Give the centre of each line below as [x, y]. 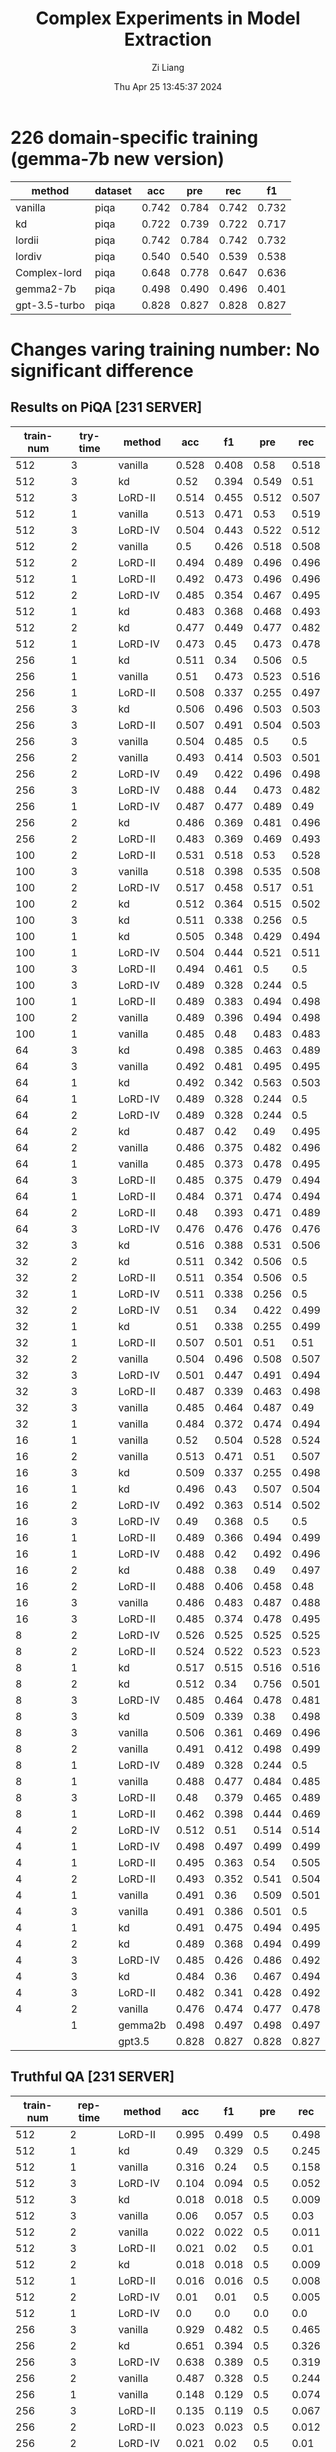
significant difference [102, 370]
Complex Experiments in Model [168, 18]
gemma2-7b [46, 289]
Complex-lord [49, 272]
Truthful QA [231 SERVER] [92, 2077]
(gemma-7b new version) [117, 158]
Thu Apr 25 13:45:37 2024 [168, 86]
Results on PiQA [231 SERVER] [106, 407]
